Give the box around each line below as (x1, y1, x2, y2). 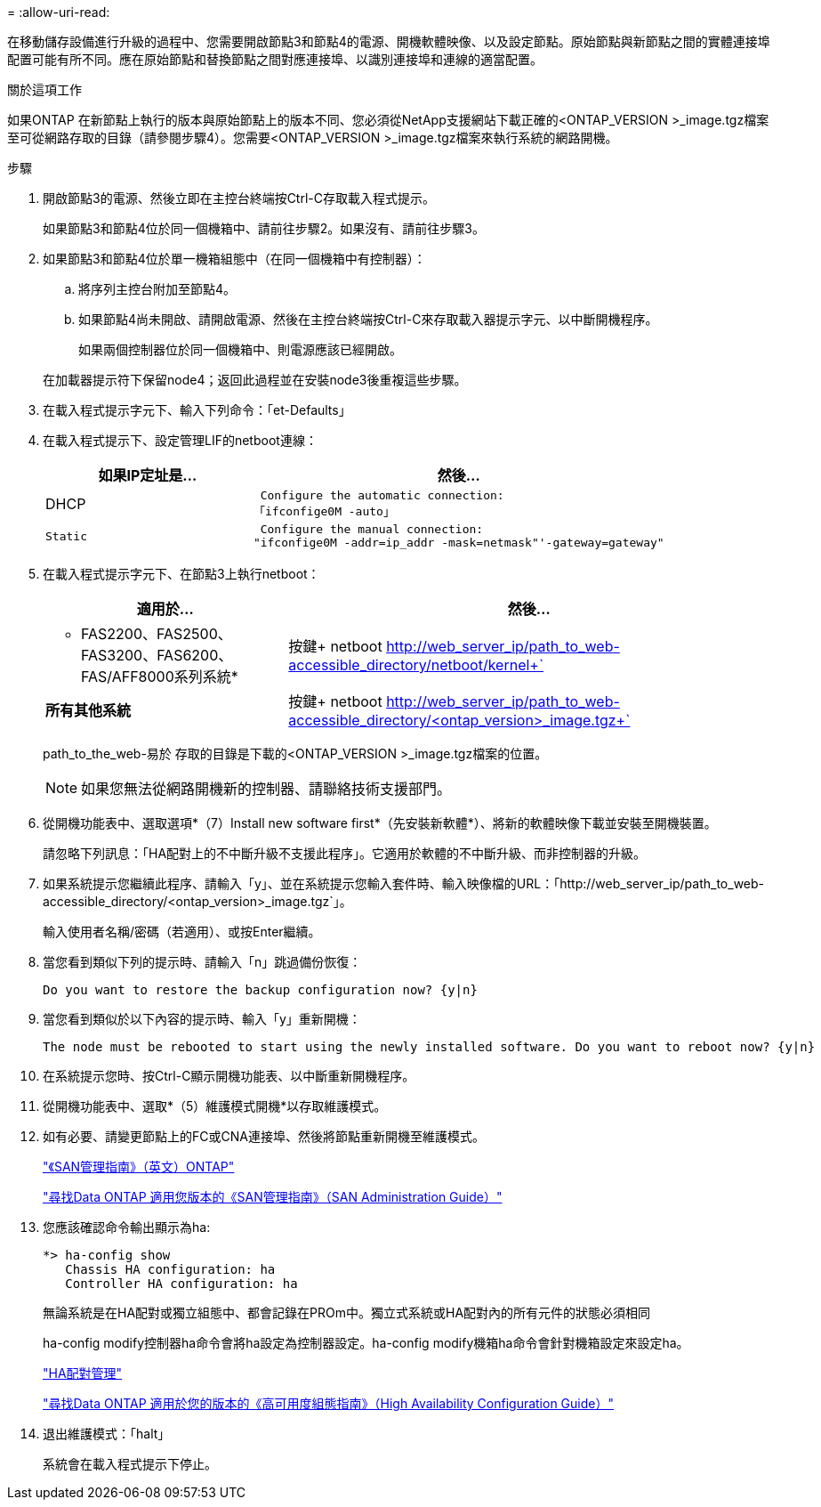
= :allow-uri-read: (7, 4, 110, 20)
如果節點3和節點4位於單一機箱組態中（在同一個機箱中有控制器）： (43, 251, 426, 266)
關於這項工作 (7, 82, 82, 97)
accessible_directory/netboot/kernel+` (288, 656, 544, 674)
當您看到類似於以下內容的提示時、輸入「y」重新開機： (43, 1011, 361, 1026)
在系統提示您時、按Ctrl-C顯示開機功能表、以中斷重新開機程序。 (43, 1068, 415, 1083)
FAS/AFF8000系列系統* (81, 668, 238, 685)
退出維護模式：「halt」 (43, 1426, 171, 1441)
